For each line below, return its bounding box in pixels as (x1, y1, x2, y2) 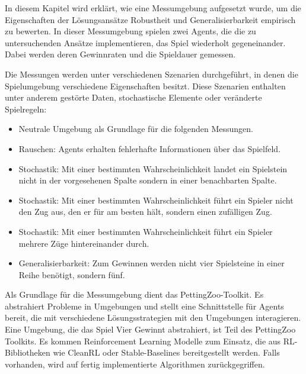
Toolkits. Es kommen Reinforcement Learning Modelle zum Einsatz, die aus (5, 334, 281, 347)
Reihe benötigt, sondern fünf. (18, 268, 125, 280)
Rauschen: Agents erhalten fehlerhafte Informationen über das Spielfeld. (18, 142, 281, 154)
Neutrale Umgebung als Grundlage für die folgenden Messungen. (18, 122, 254, 135)
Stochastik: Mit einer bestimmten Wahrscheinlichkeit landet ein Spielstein (18, 162, 288, 175)
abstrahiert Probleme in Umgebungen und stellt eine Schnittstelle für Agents (5, 299, 284, 312)
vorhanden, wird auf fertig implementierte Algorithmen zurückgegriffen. (5, 357, 265, 370)
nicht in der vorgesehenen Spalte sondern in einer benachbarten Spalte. (18, 174, 277, 186)
